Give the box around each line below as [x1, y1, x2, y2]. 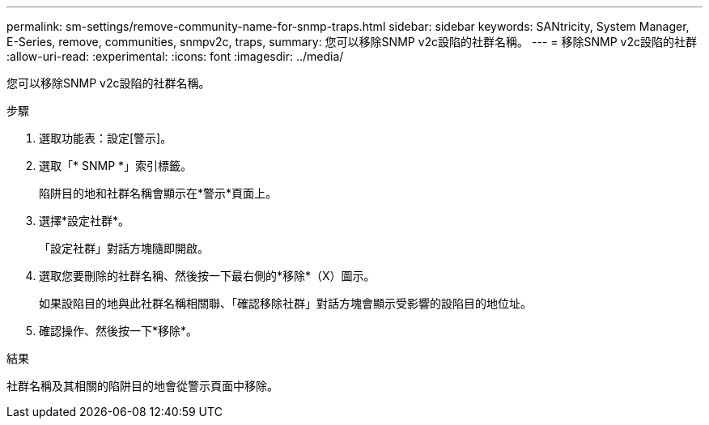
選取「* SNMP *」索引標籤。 [39, 159, 193, 172]
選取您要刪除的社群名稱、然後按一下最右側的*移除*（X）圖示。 [39, 269, 376, 283]
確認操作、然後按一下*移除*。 [39, 324, 198, 338]
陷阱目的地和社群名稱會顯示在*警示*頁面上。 [39, 186, 278, 200]
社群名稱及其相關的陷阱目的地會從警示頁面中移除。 [6, 379, 278, 393]
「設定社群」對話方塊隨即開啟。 [39, 241, 209, 255]
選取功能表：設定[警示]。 [39, 131, 172, 145]
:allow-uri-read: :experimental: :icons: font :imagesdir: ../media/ [6, 49, 344, 63]
